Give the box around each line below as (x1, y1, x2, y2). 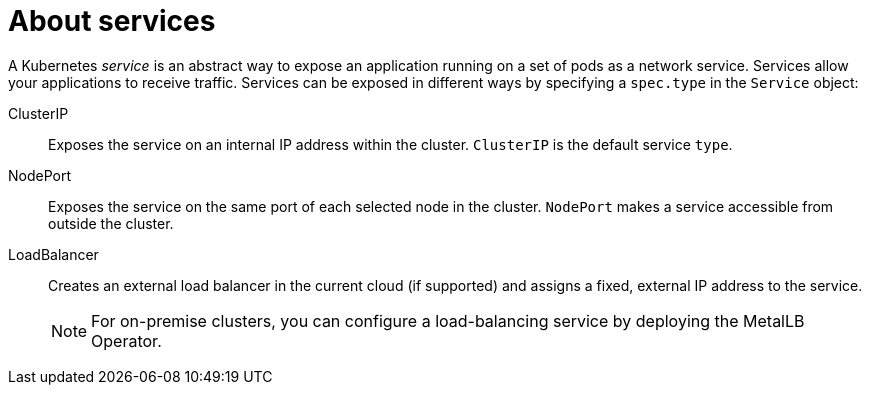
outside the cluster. (48, 214, 174, 232)
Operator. (91, 330, 162, 351)
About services (8, 4, 216, 38)
